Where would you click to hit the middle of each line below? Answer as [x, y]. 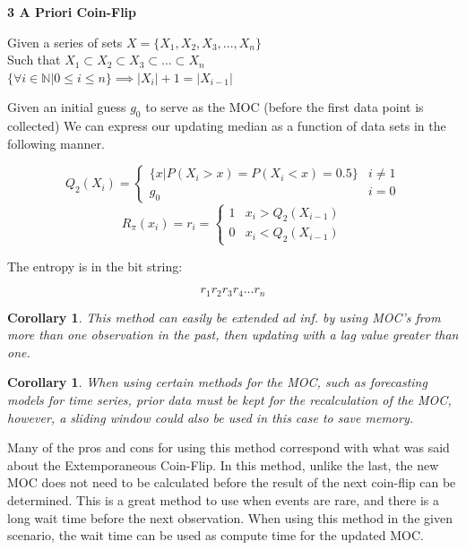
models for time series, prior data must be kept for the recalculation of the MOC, [229, 399]
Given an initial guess [67, 107]
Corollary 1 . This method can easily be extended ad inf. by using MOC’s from [224, 317]
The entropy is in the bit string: [95, 266]
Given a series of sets [65, 42]
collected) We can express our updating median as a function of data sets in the [227, 126]
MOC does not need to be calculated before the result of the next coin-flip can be [232, 482]
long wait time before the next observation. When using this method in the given [230, 517]
